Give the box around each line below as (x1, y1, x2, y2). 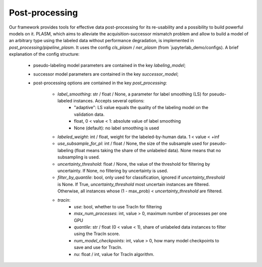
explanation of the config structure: (9, 51, 80, 57)
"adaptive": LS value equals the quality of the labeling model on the (74, 105, 209, 110)
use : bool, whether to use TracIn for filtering (74, 204, 162, 209)
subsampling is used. (57, 154, 100, 160)
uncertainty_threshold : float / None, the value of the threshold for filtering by (57, 161, 211, 167)
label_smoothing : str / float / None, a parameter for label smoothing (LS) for (57, 91, 209, 97)
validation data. (74, 111, 105, 117)
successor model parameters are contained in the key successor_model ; (33, 71, 179, 77)
